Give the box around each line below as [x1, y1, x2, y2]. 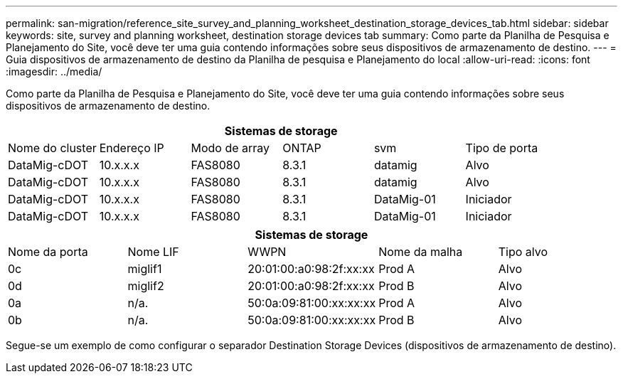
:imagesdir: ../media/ [6, 65, 102, 78]
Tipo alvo [498, 245, 548, 259]
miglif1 [127, 262, 162, 276]
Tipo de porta [465, 141, 538, 155]
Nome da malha [378, 245, 463, 259]
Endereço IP [99, 141, 164, 155]
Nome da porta [8, 245, 88, 259]
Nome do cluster [8, 141, 97, 155]
